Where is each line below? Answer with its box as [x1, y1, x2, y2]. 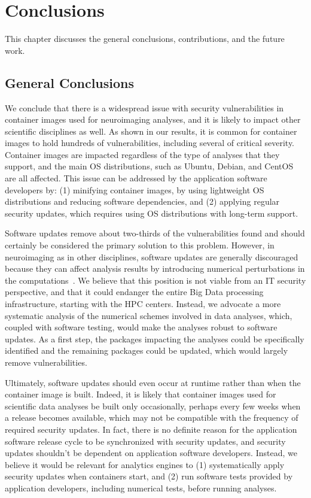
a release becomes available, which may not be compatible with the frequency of [5, 411, 298, 424]
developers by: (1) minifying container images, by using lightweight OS [5, 183, 264, 196]
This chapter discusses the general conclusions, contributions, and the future [5, 32, 285, 45]
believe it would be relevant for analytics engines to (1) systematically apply [5, 458, 285, 470]
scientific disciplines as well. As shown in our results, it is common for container [5, 124, 297, 137]
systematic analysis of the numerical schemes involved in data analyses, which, [5, 309, 292, 321]
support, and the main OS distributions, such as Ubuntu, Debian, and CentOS [5, 160, 294, 172]
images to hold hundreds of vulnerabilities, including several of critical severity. [5, 136, 295, 149]
